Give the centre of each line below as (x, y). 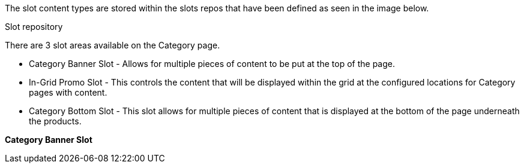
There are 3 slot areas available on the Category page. (113, 45)
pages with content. (68, 92)
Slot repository (34, 27)
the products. (55, 121)
